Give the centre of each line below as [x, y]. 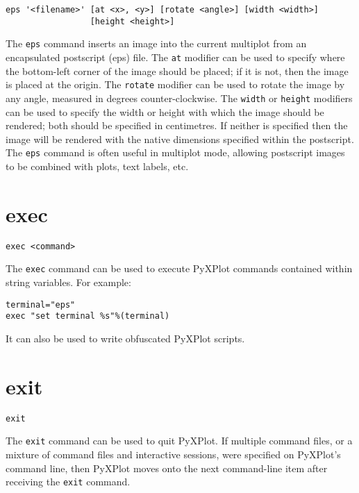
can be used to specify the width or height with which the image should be [165, 111]
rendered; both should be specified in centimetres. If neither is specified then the [177, 125]
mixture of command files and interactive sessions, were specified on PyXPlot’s [173, 454]
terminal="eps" [41, 304]
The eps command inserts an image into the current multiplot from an [156, 43]
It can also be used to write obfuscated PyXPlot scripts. [125, 338]
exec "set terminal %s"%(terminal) [88, 316]
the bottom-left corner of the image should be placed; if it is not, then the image [177, 70]
